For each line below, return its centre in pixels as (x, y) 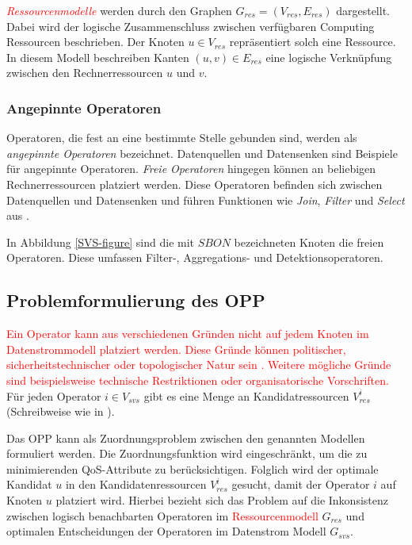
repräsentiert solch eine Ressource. (313, 42)
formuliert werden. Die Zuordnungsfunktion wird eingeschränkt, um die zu (187, 453)
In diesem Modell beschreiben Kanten (98, 57)
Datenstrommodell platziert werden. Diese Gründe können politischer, (176, 349)
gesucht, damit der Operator (301, 484)
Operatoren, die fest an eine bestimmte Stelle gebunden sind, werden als (182, 138)
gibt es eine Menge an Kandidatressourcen (246, 395)
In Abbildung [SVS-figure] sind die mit (101, 242)
